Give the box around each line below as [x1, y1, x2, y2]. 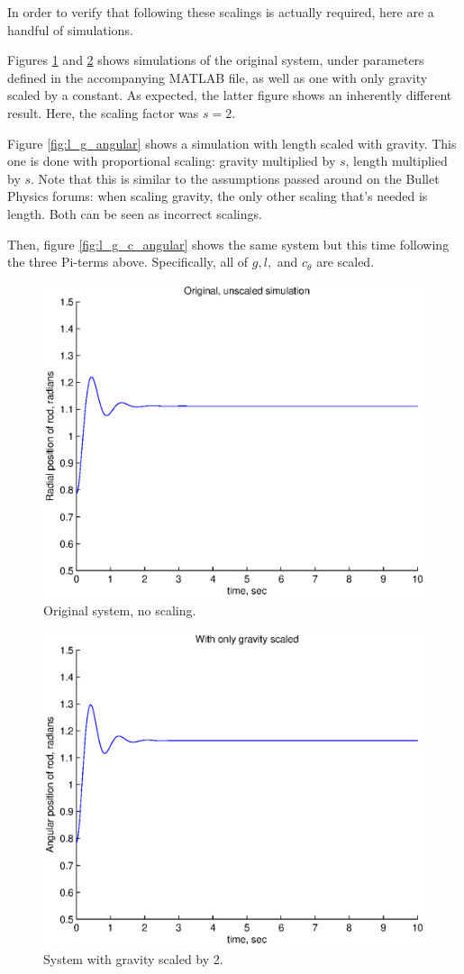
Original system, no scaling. [43, 601, 196, 620]
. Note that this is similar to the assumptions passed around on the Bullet [31, 168, 440, 187]
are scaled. [316, 252, 375, 271]
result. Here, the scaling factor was [7, 103, 199, 122]
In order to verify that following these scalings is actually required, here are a [7, 3, 434, 21]
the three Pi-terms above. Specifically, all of [7, 252, 249, 271]
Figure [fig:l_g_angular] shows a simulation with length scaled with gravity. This [7, 133, 457, 152]
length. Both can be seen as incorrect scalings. [7, 204, 262, 223]
